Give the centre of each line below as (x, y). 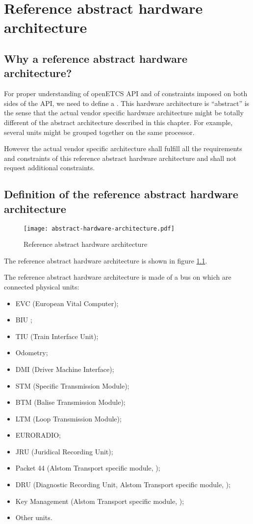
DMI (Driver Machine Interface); (65, 369)
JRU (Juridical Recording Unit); (64, 451)
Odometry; (32, 353)
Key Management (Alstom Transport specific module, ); (100, 501)
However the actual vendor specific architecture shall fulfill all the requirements (123, 148)
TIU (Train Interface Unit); (57, 336)
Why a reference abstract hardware (96, 58)
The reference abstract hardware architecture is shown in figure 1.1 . (106, 260)
